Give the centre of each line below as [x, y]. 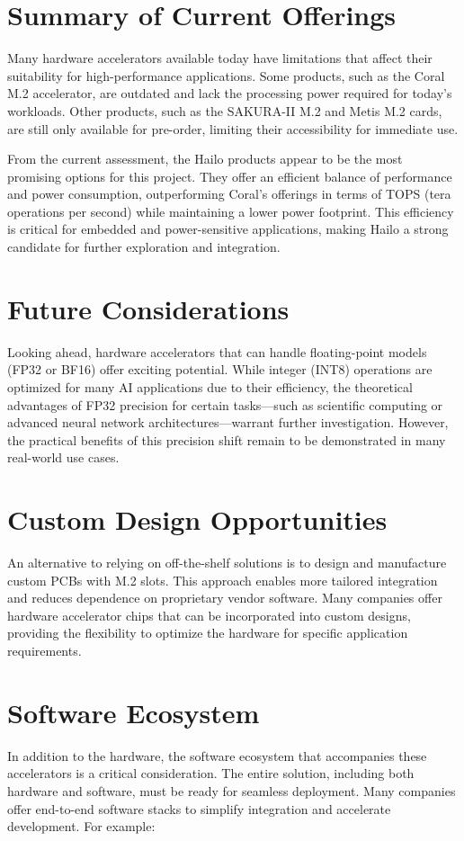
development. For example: [81, 826]
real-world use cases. [63, 457]
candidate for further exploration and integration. [144, 247]
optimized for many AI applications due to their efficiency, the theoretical [210, 386]
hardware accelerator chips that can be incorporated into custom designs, [209, 615]
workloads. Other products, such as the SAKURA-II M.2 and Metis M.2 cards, [225, 110]
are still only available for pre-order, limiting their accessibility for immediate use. [233, 128]
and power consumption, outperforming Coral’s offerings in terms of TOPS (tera [229, 194]
